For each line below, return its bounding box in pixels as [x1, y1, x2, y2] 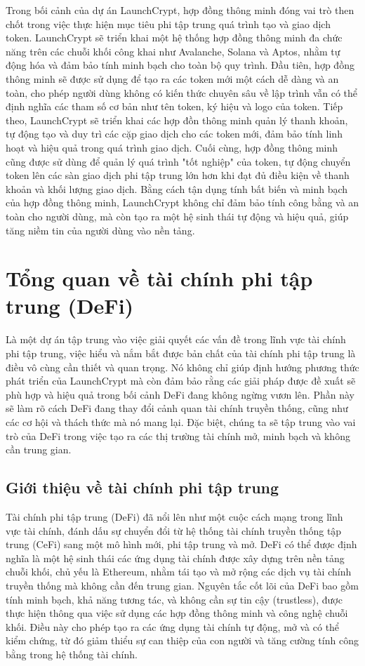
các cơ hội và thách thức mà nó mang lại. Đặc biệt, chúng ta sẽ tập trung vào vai [6, 414, 356, 429]
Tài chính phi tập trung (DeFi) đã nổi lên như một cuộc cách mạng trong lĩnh [6, 509, 343, 524]
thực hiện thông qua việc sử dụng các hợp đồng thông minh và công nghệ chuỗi [6, 606, 348, 620]
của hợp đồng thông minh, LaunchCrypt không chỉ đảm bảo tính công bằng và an [6, 195, 359, 210]
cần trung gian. [6, 442, 72, 457]
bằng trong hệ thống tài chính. [6, 646, 138, 661]
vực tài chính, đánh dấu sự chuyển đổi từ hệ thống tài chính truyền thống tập [6, 523, 342, 538]
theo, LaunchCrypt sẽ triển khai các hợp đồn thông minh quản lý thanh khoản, [6, 112, 348, 127]
